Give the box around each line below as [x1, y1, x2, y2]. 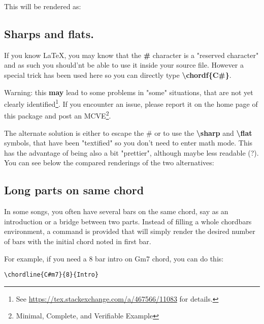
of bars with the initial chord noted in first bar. [4, 236, 151, 247]
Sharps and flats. [4, 25, 94, 41]
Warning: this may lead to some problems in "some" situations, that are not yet [4, 86, 253, 97]
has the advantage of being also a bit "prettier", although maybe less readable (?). [4, 147, 259, 158]
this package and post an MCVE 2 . [4, 109, 111, 121]
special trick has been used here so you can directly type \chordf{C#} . [4, 69, 232, 80]
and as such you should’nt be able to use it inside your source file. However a [4, 60, 244, 70]
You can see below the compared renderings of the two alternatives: [4, 157, 214, 168]
